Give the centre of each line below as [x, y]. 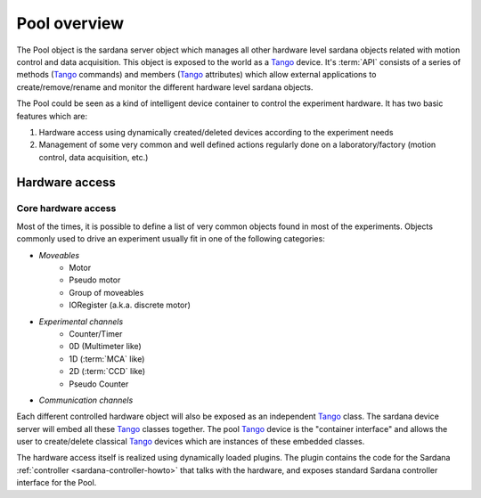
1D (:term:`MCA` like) [107, 359]
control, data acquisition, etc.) [94, 157]
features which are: [52, 116]
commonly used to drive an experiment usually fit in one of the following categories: [171, 239]
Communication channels [86, 400]
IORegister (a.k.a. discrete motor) [130, 305]
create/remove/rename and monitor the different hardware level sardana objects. [165, 87]
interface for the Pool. [57, 483]
